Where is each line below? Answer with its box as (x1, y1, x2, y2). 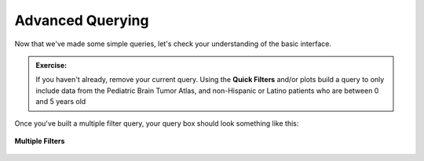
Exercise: (35, 60, 67, 70)
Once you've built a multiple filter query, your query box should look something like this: (14, 118, 299, 128)
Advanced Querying (14, 12, 149, 29)
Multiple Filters (14, 136, 65, 145)
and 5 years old (35, 97, 86, 106)
